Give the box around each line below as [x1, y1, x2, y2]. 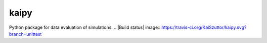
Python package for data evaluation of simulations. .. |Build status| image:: [9, 24, 161, 30]
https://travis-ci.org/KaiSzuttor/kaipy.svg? [161, 24, 247, 30]
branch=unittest [9, 31, 42, 37]
